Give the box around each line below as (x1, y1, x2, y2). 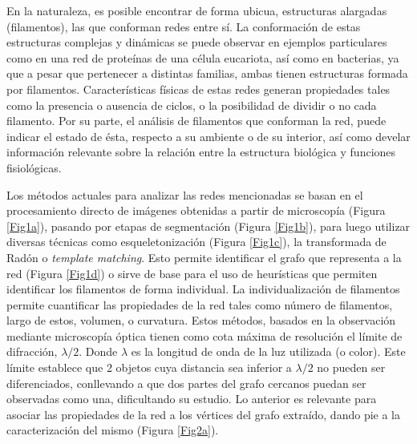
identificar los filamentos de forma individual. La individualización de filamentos (6, 281, 400, 297)
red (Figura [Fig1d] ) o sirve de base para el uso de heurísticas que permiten (6, 264, 378, 281)
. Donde (79, 343, 118, 360)
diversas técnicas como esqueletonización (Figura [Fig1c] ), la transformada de (6, 233, 387, 250)
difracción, (6, 343, 58, 360)
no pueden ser (317, 359, 386, 376)
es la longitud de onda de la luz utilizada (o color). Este (131, 343, 406, 360)
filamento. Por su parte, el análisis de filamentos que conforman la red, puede (6, 112, 387, 129)
